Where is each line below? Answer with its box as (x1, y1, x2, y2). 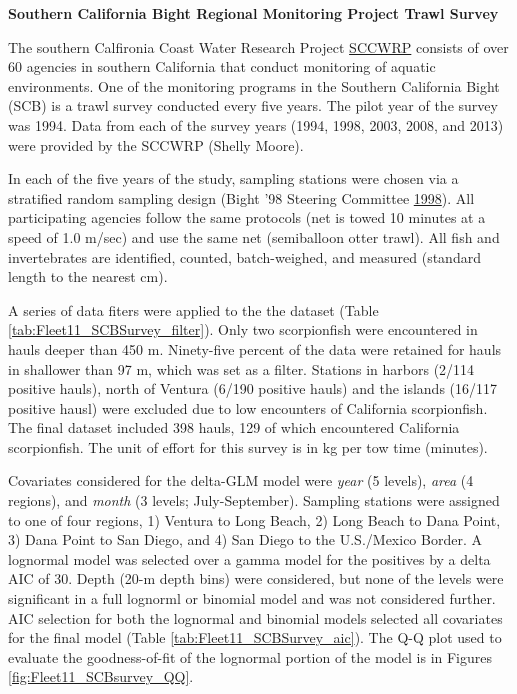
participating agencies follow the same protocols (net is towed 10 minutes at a (8, 207, 486, 228)
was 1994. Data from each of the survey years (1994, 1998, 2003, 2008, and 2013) (8, 114, 504, 135)
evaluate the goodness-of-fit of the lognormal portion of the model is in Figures (8, 646, 493, 667)
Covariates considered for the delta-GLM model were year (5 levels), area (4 (8, 470, 474, 491)
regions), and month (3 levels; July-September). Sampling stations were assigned (8, 490, 500, 511)
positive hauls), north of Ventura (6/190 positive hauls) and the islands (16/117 (8, 378, 498, 399)
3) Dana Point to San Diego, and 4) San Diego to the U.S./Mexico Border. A (8, 529, 482, 550)
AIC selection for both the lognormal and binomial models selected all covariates (8, 607, 503, 628)
